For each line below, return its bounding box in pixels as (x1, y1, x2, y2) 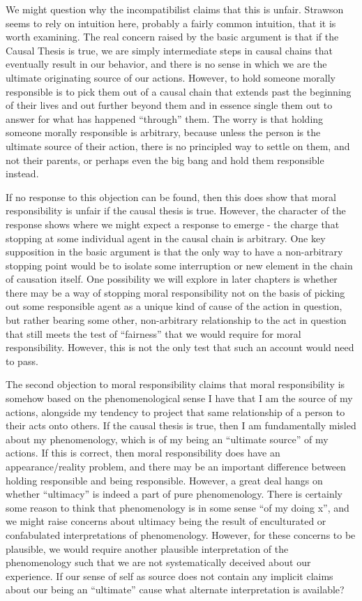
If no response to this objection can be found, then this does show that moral (6, 189, 336, 204)
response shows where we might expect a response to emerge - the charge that (6, 216, 340, 231)
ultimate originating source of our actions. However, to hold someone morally (6, 70, 335, 84)
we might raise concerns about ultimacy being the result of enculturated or (6, 514, 326, 528)
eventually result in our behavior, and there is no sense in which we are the (6, 57, 327, 71)
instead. (6, 166, 39, 181)
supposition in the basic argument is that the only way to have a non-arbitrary (6, 244, 343, 259)
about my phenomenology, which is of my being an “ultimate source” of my (6, 431, 329, 446)
